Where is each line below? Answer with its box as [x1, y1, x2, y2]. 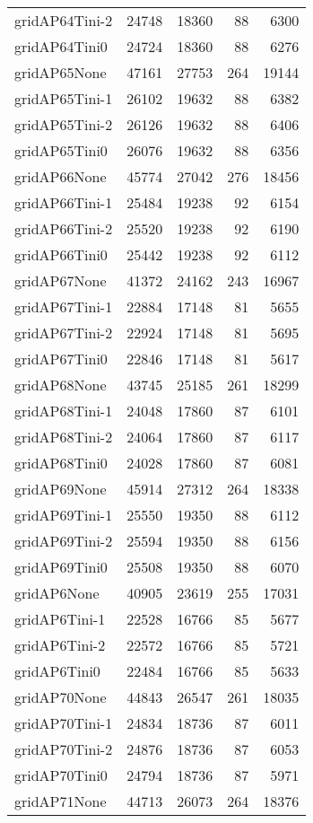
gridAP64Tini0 [14, 36, 108, 57]
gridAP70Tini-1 [14, 713, 113, 733]
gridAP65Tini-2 [14, 114, 113, 135]
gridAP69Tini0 [14, 556, 108, 577]
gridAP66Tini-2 [14, 218, 113, 239]
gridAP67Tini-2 [14, 322, 113, 343]
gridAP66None [14, 166, 107, 187]
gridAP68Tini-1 [14, 400, 113, 421]
